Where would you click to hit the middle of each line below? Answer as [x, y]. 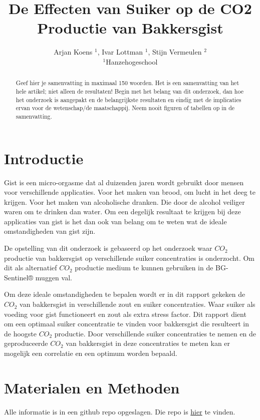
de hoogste [21, 333]
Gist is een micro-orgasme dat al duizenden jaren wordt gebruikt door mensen [124, 182]
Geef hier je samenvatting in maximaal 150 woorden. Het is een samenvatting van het [127, 83]
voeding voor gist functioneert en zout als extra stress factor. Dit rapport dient [125, 314]
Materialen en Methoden [92, 387]
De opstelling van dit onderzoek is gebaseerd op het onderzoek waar [108, 248]
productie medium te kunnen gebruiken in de [144, 268]
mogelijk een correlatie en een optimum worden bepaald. [91, 353]
